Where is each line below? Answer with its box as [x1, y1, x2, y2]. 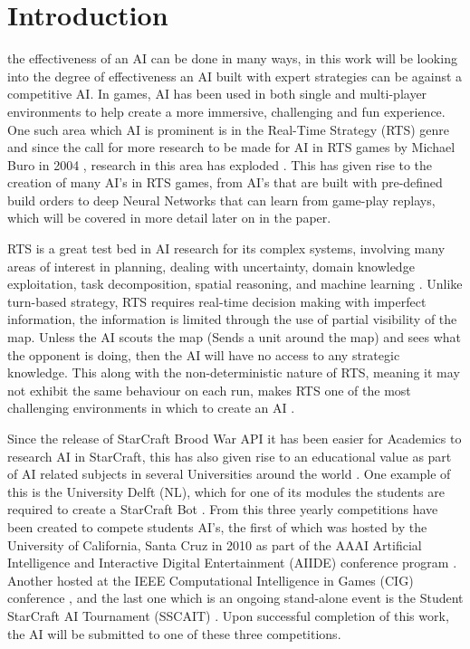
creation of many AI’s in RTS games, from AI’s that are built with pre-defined [7, 173, 443, 192]
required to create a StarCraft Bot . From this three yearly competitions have [7, 500, 438, 519]
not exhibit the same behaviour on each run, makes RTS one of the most [7, 380, 411, 399]
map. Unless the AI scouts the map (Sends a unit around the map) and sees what [7, 328, 462, 347]
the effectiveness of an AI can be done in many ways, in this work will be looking [7, 49, 457, 68]
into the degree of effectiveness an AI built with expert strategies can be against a [7, 66, 463, 85]
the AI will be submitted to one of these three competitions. [7, 624, 341, 643]
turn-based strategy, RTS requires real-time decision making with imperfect [7, 291, 427, 310]
